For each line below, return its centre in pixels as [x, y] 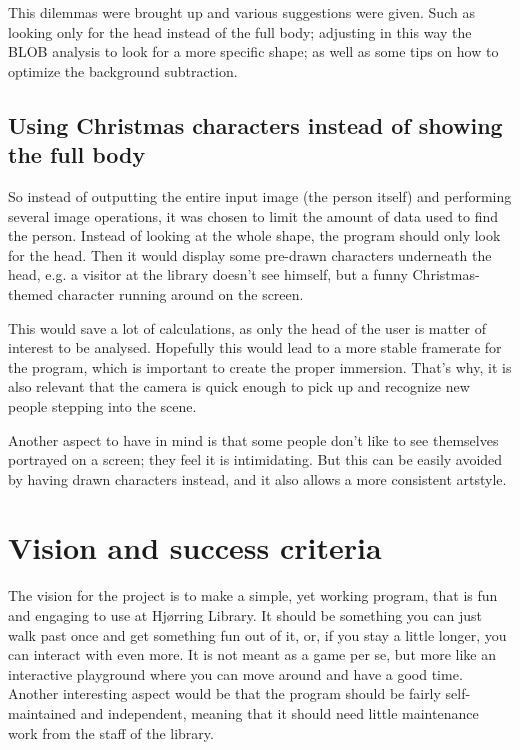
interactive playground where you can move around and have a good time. [235, 673]
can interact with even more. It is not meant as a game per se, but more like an [252, 654]
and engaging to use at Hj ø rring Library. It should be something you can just [245, 615]
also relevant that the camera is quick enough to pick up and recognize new [239, 386]
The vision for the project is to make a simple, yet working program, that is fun [253, 595]
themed [31, 293]
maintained [42, 712]
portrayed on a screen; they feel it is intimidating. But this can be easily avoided [255, 459]
